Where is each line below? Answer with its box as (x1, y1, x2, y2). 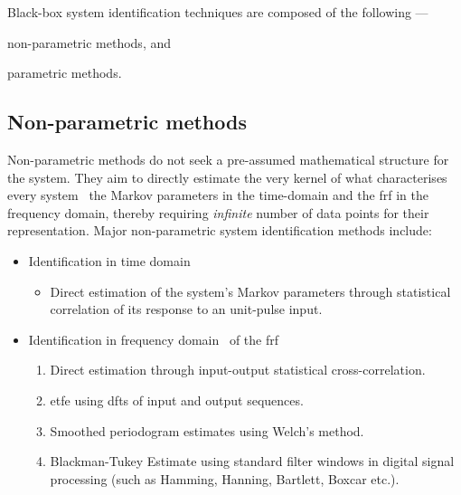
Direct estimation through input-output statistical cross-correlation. (50, 360, 426, 379)
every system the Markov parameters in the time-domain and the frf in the (7, 186, 428, 205)
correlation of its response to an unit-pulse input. (50, 300, 323, 319)
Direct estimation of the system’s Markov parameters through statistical (50, 281, 451, 300)
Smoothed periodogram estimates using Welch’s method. (50, 421, 364, 440)
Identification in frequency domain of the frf (28, 329, 279, 348)
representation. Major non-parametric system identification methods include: (7, 221, 432, 240)
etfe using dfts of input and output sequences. (50, 390, 304, 409)
